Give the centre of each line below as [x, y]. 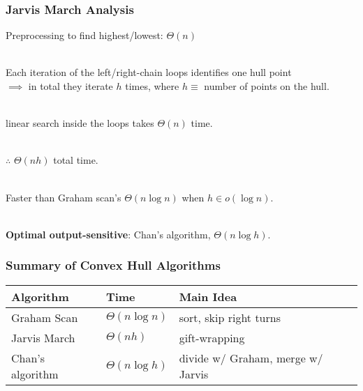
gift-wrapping [212, 337]
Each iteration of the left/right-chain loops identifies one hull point [149, 72]
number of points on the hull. [267, 86]
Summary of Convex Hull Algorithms [113, 265]
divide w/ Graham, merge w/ [251, 358]
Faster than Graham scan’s [64, 197]
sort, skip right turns [230, 317]
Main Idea [208, 296]
